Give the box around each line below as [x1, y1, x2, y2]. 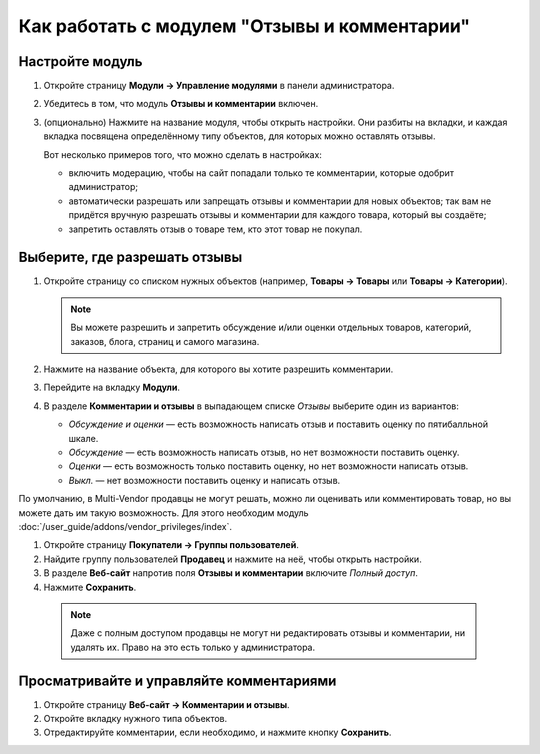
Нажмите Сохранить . [43, 581, 137, 593]
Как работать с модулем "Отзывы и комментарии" [18, 15, 470, 37]
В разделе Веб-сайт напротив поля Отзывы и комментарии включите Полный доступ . [43, 567, 419, 579]
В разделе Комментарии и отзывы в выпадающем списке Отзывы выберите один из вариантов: [43, 400, 460, 412]
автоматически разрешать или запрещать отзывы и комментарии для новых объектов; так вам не [68, 195, 492, 207]
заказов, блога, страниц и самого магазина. [70, 335, 260, 347]
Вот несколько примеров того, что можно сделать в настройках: [43, 148, 322, 160]
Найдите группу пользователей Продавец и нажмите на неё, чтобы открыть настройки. [43, 553, 422, 565]
